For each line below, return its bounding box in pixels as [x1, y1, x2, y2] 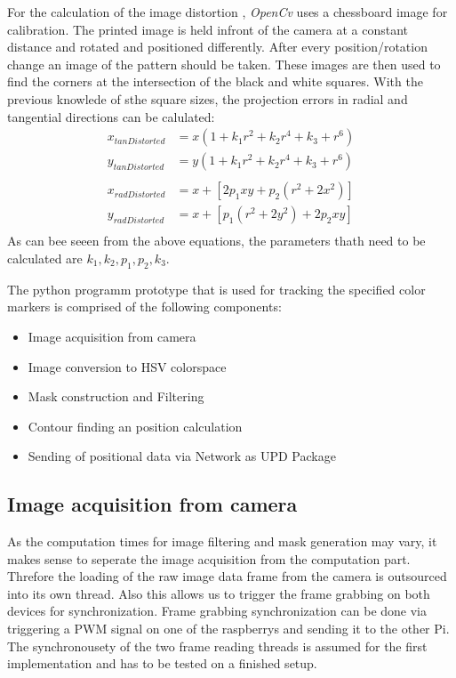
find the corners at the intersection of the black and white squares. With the [7, 72, 423, 91]
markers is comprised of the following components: [7, 297, 282, 316]
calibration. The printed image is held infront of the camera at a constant [7, 20, 409, 38]
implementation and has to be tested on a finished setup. [7, 654, 317, 673]
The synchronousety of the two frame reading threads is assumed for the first [7, 636, 428, 655]
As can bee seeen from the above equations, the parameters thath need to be [7, 231, 426, 250]
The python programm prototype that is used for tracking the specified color [7, 279, 426, 298]
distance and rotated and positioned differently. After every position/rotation [7, 37, 428, 56]
